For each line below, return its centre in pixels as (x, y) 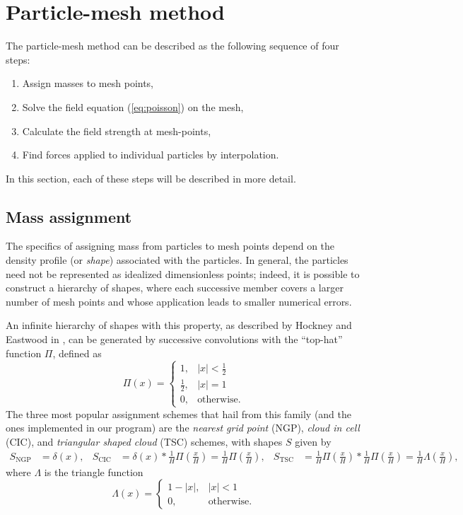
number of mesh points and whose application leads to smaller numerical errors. (179, 301)
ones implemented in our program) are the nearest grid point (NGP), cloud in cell (183, 428)
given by (313, 441)
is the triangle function (94, 471)
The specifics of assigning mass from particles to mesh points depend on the (170, 246)
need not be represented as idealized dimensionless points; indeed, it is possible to (183, 273)
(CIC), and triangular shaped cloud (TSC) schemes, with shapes (144, 441)
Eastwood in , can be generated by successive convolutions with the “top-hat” (174, 339)
